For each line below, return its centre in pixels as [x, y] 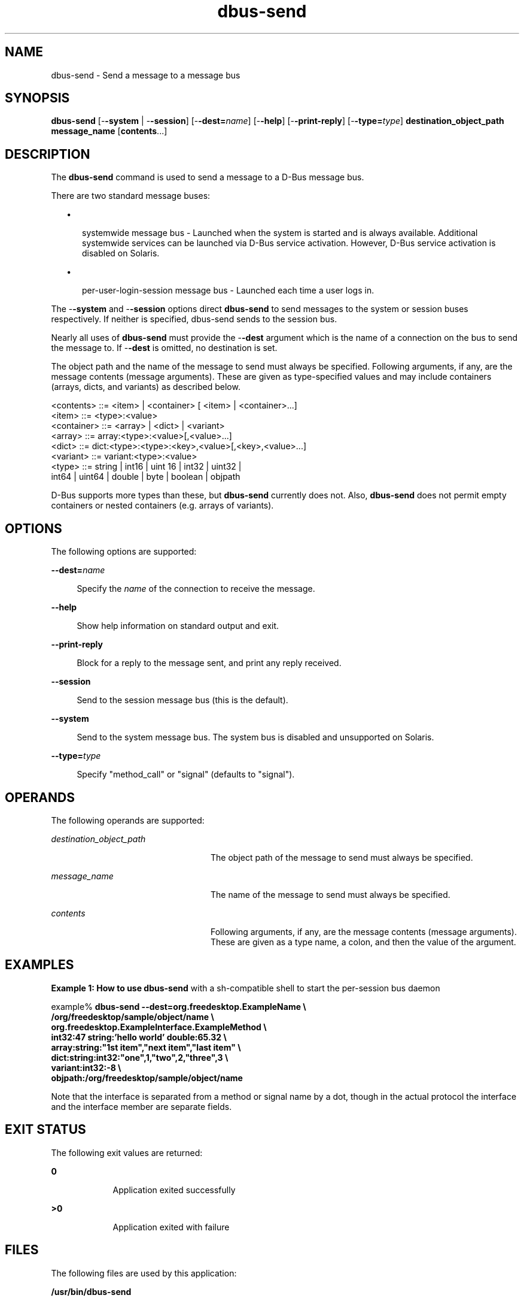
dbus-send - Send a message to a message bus [146, 75]
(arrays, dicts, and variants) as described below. [146, 387]
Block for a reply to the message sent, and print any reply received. [209, 663]
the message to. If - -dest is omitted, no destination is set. [164, 348]
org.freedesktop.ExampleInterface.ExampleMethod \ [159, 1027]
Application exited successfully [174, 1190]
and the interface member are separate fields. [141, 1106]
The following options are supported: [124, 552]
